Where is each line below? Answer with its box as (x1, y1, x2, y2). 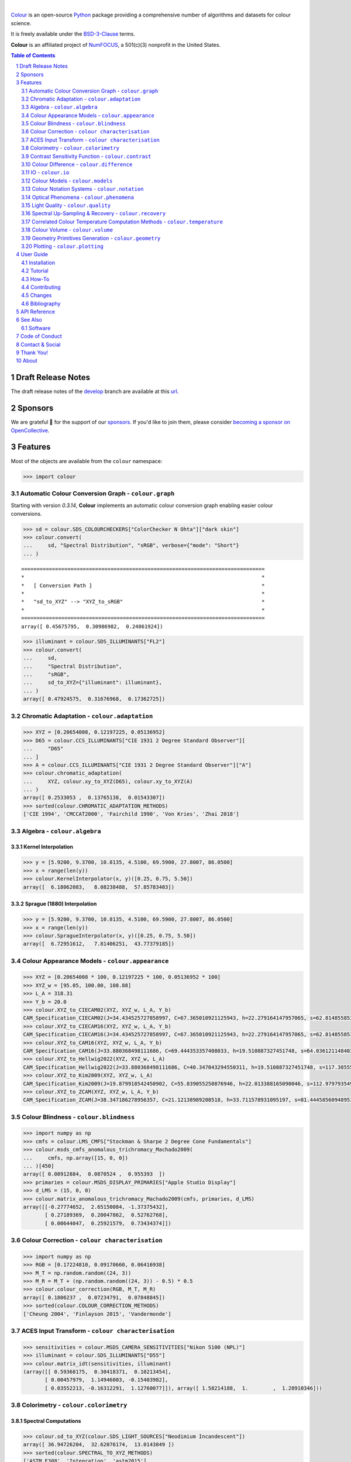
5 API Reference (16, 308, 56, 315)
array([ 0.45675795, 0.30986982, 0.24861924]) (21, 623, 163, 630)
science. (11, 19, 32, 26)
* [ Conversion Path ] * (21, 582, 265, 589)
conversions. (11, 510, 42, 517)
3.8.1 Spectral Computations (11, 1417, 81, 1424)
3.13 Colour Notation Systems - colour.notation (21, 185, 144, 192)
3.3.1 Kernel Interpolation (11, 843, 73, 850)
